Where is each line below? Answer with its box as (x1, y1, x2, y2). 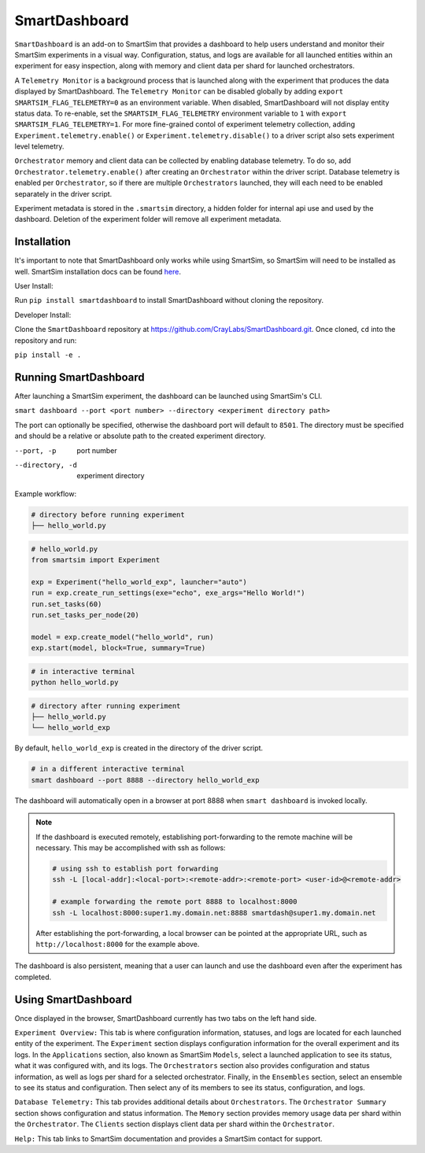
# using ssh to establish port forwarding (52, 864, 219, 873)
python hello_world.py (31, 678, 119, 687)
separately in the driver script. (14, 189, 113, 198)
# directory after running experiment (31, 701, 181, 710)
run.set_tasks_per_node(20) (31, 610, 139, 619)
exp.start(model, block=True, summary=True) (31, 643, 206, 653)
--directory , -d (14, 460, 78, 470)
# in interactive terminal (31, 667, 135, 676)
